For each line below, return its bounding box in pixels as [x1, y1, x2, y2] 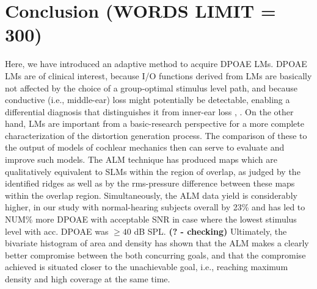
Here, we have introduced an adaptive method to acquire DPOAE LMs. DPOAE [5, 57, 307, 70]
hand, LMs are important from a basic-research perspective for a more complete [5, 117, 304, 130]
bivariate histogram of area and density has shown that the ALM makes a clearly [5, 237, 309, 249]
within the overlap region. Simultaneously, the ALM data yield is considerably [5, 188, 297, 201]
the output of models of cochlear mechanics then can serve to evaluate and [5, 141, 285, 154]
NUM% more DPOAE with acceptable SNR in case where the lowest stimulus [5, 213, 297, 226]
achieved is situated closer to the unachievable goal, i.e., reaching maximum [5, 260, 288, 273]
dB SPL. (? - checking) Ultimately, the [134, 224, 287, 237]
